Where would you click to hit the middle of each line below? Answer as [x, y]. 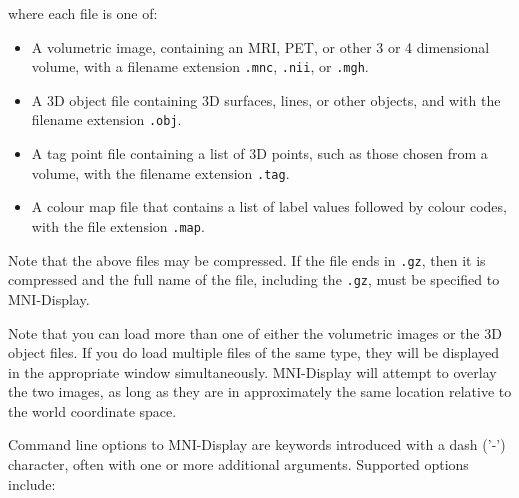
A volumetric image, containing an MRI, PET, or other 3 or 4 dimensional [260, 46]
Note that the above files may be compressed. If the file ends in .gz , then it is [247, 259]
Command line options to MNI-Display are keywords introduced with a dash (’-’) [257, 444]
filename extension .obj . [106, 119]
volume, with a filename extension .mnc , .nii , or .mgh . [200, 66]
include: [32, 483]
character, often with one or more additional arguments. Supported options [238, 464]
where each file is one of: [83, 13]
